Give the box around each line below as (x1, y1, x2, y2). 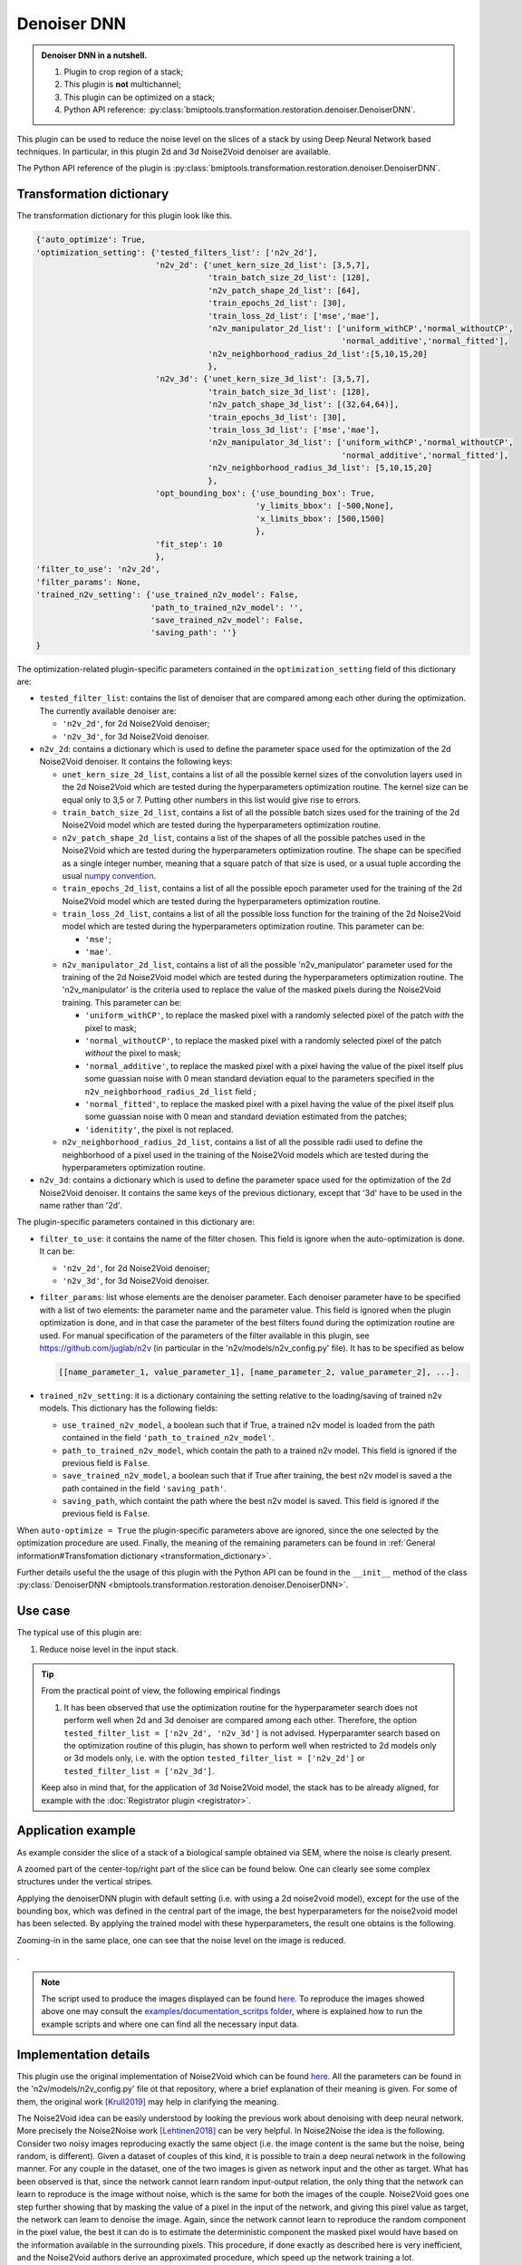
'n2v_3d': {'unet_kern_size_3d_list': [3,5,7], (155, 374, 371, 384)
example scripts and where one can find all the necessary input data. (41, 2019, 299, 2029)
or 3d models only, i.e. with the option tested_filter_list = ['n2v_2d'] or (63, 1753, 365, 1764)
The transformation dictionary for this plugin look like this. (16, 210, 233, 221)
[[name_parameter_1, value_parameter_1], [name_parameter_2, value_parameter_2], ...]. (58, 1366, 460, 1377)
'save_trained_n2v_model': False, (150, 614, 304, 625)
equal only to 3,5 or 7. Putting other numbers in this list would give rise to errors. (62, 794, 362, 805)
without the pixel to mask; (84, 1047, 181, 1059)
